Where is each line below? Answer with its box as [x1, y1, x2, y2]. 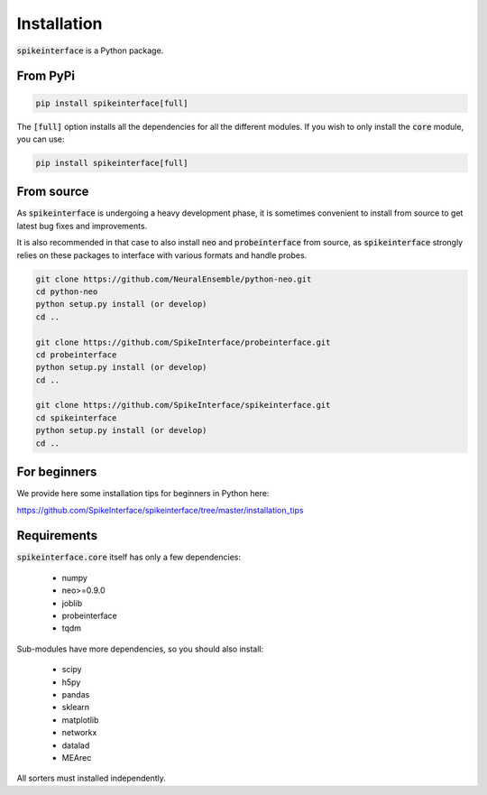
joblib [61, 597, 83, 608]
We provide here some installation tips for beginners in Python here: [16, 488, 270, 499]
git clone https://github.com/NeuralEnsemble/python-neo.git [35, 273, 312, 284]
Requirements [16, 528, 98, 543]
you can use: [16, 134, 65, 144]
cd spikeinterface [35, 412, 117, 423]
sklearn [61, 702, 90, 713]
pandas [61, 689, 90, 699]
